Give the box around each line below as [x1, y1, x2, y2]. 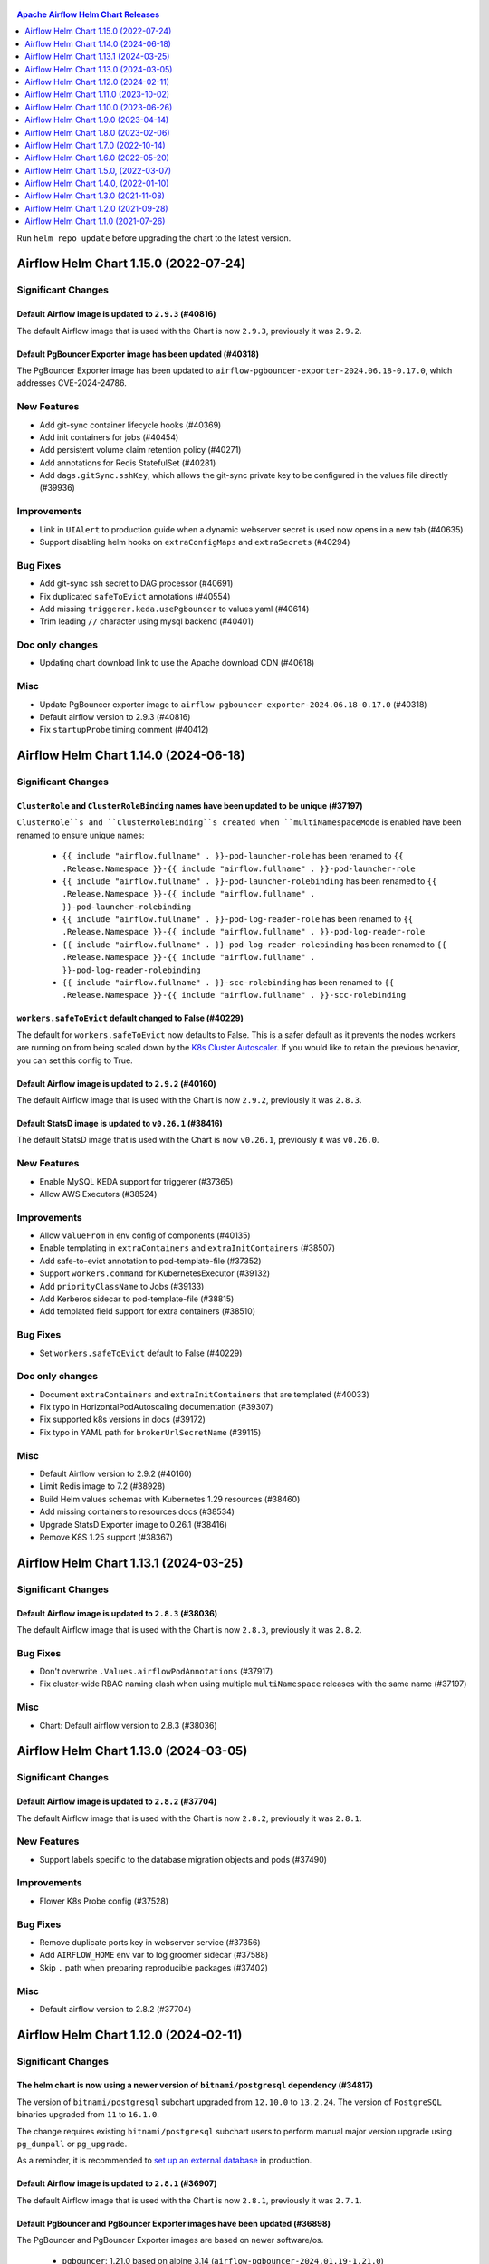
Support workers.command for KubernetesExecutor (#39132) [39, 1268, 271, 1279]
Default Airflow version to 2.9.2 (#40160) [39, 1468, 192, 1479]
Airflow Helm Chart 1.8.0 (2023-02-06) [24, 127, 170, 138]
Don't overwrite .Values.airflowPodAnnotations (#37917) [39, 1666, 273, 1677]
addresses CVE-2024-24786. [16, 378, 127, 389]
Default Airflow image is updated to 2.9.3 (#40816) [16, 309, 216, 320]
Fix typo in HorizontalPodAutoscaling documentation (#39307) [39, 1402, 273, 1413]
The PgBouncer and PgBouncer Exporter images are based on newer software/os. [16, 2235, 324, 2246]
